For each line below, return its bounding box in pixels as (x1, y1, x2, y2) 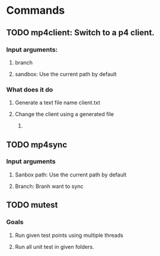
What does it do (6, 85, 53, 93)
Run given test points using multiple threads (14, 231, 124, 239)
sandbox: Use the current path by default (14, 70, 117, 78)
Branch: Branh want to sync (14, 182, 84, 190)
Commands (6, 4, 65, 17)
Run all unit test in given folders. (14, 243, 95, 250)
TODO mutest (6, 200, 58, 210)
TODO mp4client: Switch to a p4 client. (6, 28, 155, 38)
